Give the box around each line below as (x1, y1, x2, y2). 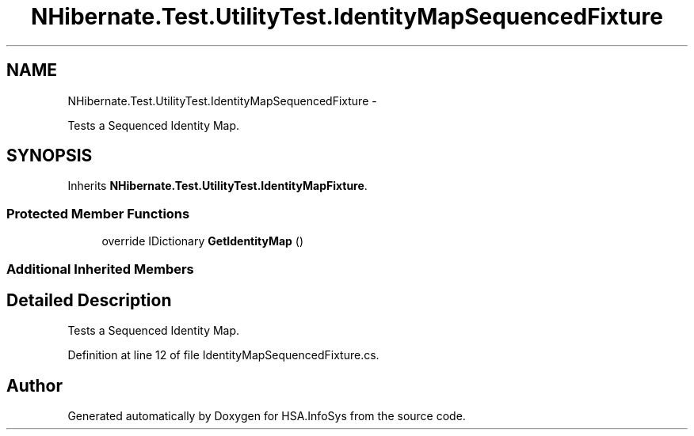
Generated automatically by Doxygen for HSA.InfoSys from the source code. (67, 409, 466, 423)
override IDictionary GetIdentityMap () (101, 234, 304, 248)
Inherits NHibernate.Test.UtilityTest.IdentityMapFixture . (67, 179, 368, 193)
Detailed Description (6, 290, 172, 310)
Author (6, 375, 63, 396)
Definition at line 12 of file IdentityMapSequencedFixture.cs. (67, 348, 379, 362)
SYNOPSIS (6, 146, 93, 166)
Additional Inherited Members (6, 260, 194, 277)
